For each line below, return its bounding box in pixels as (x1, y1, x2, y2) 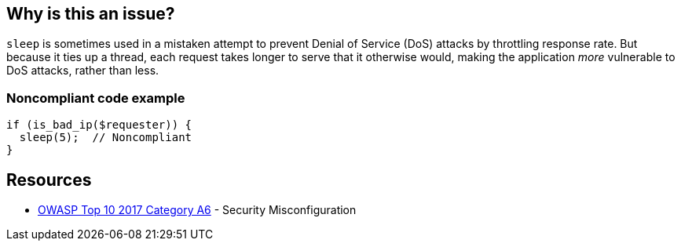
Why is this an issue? (6, 4, 175, 24)
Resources (6, 169, 92, 190)
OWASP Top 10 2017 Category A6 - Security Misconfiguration (38, 203, 357, 217)
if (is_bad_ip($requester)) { (6, 118, 192, 132)
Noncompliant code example (6, 89, 185, 106)
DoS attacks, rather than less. (6, 64, 159, 78)
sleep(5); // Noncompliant (19, 131, 192, 144)
